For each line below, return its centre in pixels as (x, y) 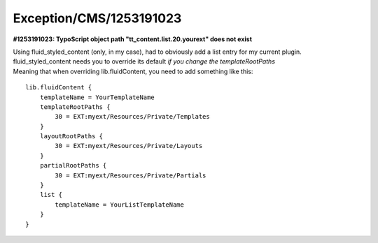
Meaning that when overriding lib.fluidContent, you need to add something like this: (133, 71)
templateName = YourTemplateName (97, 97)
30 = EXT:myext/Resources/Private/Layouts (129, 146)
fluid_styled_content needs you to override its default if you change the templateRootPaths (144, 61)
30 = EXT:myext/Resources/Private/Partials (131, 175)
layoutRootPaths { (71, 137)
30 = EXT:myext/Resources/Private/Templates (132, 117)
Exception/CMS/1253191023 (97, 18)
